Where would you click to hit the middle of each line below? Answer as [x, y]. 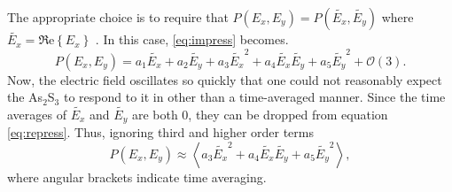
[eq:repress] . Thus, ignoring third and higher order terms [161, 132]
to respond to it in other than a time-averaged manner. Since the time [254, 97]
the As [25, 97]
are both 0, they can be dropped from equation [260, 114]
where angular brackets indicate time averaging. [137, 177]
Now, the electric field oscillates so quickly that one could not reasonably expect [225, 79]
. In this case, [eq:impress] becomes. [192, 39]
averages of [37, 114]
